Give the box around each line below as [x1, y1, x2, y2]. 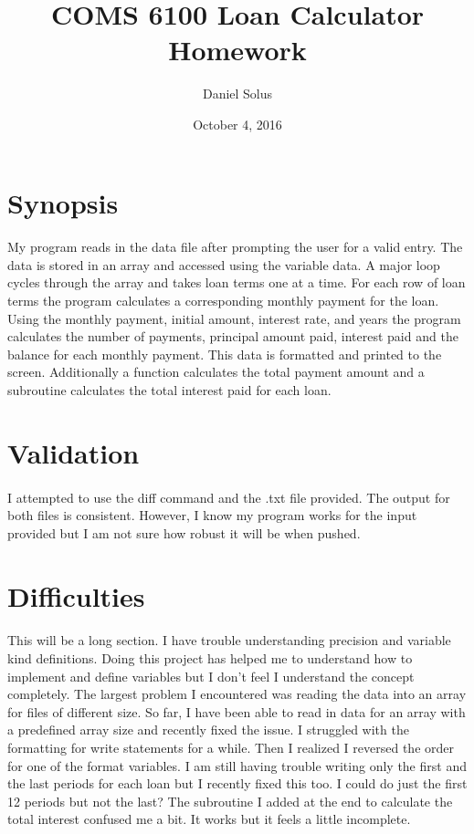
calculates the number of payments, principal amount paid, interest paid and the [7, 327, 458, 346]
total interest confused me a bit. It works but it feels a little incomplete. [7, 809, 411, 829]
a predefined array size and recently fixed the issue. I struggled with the [7, 720, 409, 739]
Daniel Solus [202, 84, 273, 103]
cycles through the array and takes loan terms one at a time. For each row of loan [7, 273, 466, 292]
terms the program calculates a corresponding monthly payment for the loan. [7, 291, 439, 310]
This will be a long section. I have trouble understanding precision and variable [7, 631, 451, 650]
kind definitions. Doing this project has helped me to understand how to [7, 648, 413, 667]
